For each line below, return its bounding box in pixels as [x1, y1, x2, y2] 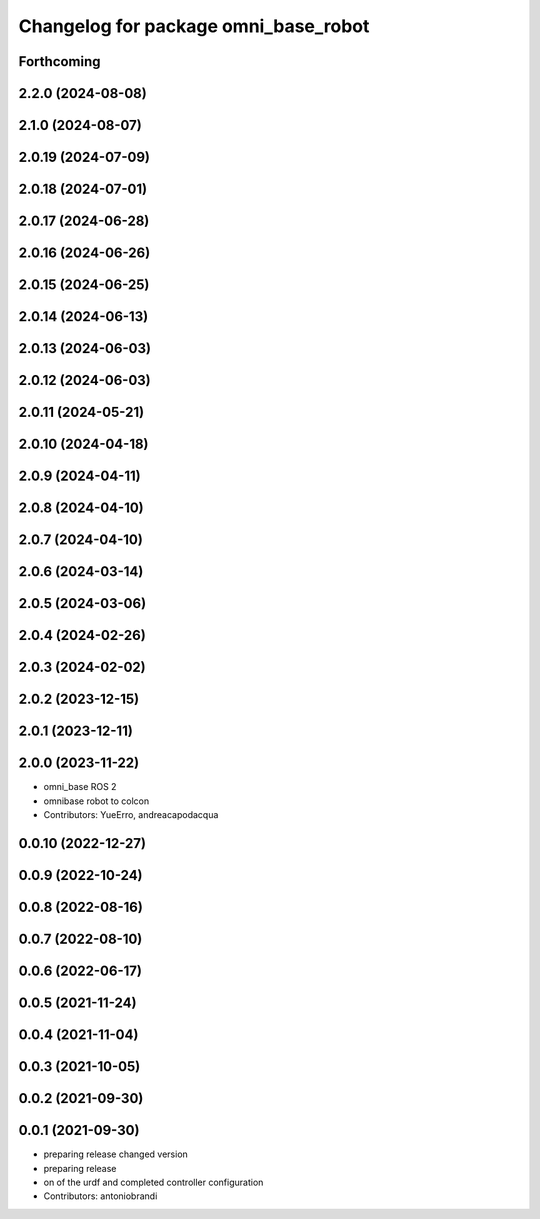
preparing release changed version [43, 1148, 189, 1160]
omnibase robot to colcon [43, 795, 150, 807]
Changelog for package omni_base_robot [18, 15, 370, 37]
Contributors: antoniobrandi [43, 1190, 158, 1202]
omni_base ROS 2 [43, 781, 117, 793]
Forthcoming [18, 53, 101, 70]
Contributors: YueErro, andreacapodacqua [43, 809, 219, 821]
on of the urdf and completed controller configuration [43, 1176, 264, 1189]
